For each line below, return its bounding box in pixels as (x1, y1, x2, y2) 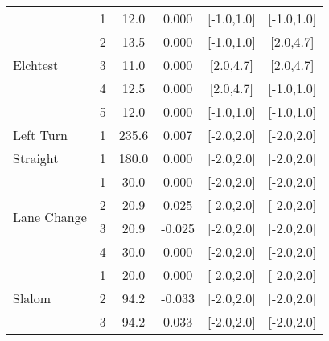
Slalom (13, 289, 51, 307)
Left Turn (13, 125, 68, 144)
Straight (13, 149, 59, 167)
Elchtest (13, 55, 59, 74)
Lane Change (13, 207, 87, 226)
